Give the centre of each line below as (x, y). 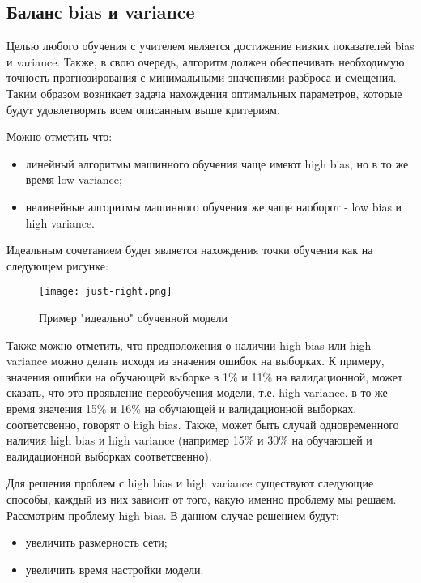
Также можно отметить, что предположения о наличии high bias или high (189, 345)
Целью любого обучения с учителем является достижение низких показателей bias (210, 46)
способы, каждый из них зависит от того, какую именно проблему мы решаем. (202, 498)
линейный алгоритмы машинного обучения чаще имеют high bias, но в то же (217, 163)
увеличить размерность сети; (96, 542)
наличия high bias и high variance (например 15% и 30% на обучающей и (189, 440)
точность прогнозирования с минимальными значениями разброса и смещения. (202, 77)
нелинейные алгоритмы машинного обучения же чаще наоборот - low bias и (214, 206)
